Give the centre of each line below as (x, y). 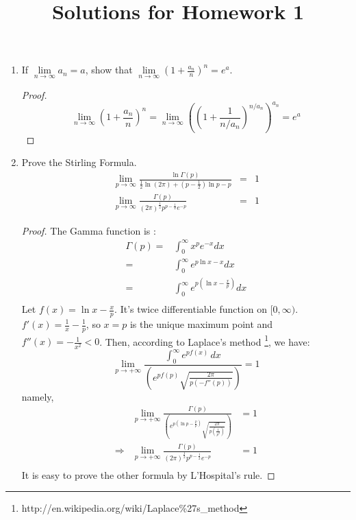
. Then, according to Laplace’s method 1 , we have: (205, 340)
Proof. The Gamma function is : (89, 230)
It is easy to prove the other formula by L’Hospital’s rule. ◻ (148, 474)
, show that (109, 70)
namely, (38, 396)
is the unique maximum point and (201, 324)
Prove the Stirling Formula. (79, 162)
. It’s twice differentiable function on (191, 309)
